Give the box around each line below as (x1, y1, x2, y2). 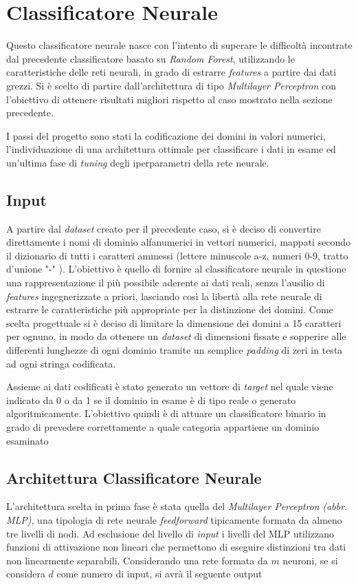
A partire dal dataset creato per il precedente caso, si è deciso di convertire (6, 221, 321, 235)
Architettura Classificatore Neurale (6, 467, 262, 488)
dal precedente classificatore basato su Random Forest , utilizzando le (6, 51, 295, 65)
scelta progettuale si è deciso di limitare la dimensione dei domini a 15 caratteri (6, 315, 342, 330)
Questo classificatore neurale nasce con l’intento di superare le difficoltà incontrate (6, 38, 353, 52)
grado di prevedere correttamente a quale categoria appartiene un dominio (6, 419, 320, 434)
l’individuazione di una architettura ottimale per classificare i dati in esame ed (6, 142, 336, 156)
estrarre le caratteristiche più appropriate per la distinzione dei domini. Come (6, 302, 333, 317)
